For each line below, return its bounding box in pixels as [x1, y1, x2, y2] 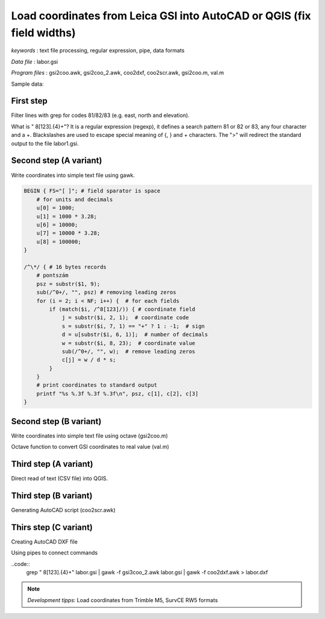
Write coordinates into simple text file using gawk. [11, 171, 135, 179]
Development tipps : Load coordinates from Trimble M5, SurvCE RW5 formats [27, 596, 218, 603]
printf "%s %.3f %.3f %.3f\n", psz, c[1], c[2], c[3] [36, 390, 199, 397]
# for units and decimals [36, 196, 113, 203]
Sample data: [11, 80, 45, 87]
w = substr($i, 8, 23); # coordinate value [61, 340, 196, 346]
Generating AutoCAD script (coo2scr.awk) [11, 506, 116, 513]
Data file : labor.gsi [11, 58, 58, 65]
